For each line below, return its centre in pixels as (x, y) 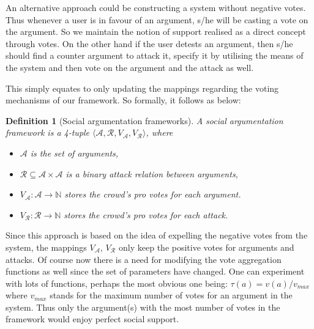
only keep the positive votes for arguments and (207, 247)
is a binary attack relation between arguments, (152, 173)
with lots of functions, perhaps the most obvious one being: (117, 283)
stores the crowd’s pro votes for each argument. (153, 194)
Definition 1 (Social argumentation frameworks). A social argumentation (144, 120)
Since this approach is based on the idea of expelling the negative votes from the (157, 235)
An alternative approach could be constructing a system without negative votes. (156, 7)
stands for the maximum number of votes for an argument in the (171, 295)
